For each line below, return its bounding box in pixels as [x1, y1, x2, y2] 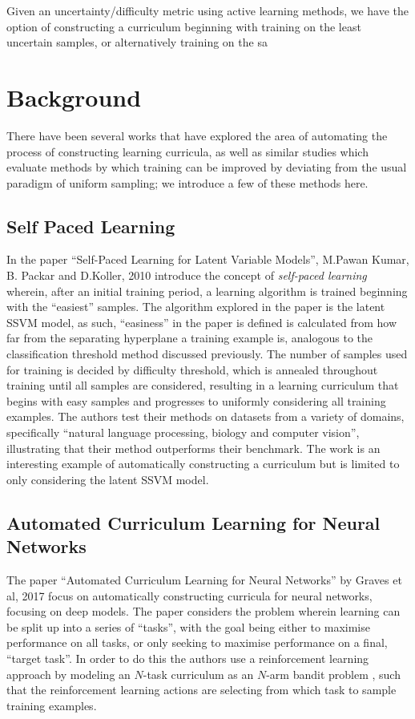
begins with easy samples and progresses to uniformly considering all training [6, 392, 386, 409]
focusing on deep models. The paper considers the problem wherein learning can [6, 603, 401, 620]
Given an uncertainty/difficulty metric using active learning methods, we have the [6, 2, 409, 18]
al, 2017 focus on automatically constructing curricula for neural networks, [6, 587, 373, 604]
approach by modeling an [6, 665, 131, 682]
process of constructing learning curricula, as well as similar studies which [6, 143, 369, 160]
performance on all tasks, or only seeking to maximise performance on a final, [6, 634, 388, 651]
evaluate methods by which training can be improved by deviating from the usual [6, 159, 407, 176]
